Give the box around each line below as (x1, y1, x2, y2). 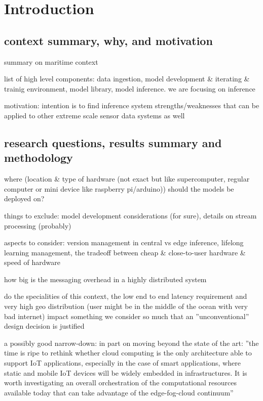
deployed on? (4, 193, 45, 204)
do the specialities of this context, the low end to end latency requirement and (4, 291, 247, 301)
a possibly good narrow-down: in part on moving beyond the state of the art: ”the (4, 337, 259, 348)
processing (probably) (4, 220, 71, 231)
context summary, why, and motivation (4, 32, 213, 48)
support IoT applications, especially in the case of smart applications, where (4, 358, 241, 368)
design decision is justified (4, 321, 85, 331)
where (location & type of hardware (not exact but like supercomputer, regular (4, 173, 250, 184)
